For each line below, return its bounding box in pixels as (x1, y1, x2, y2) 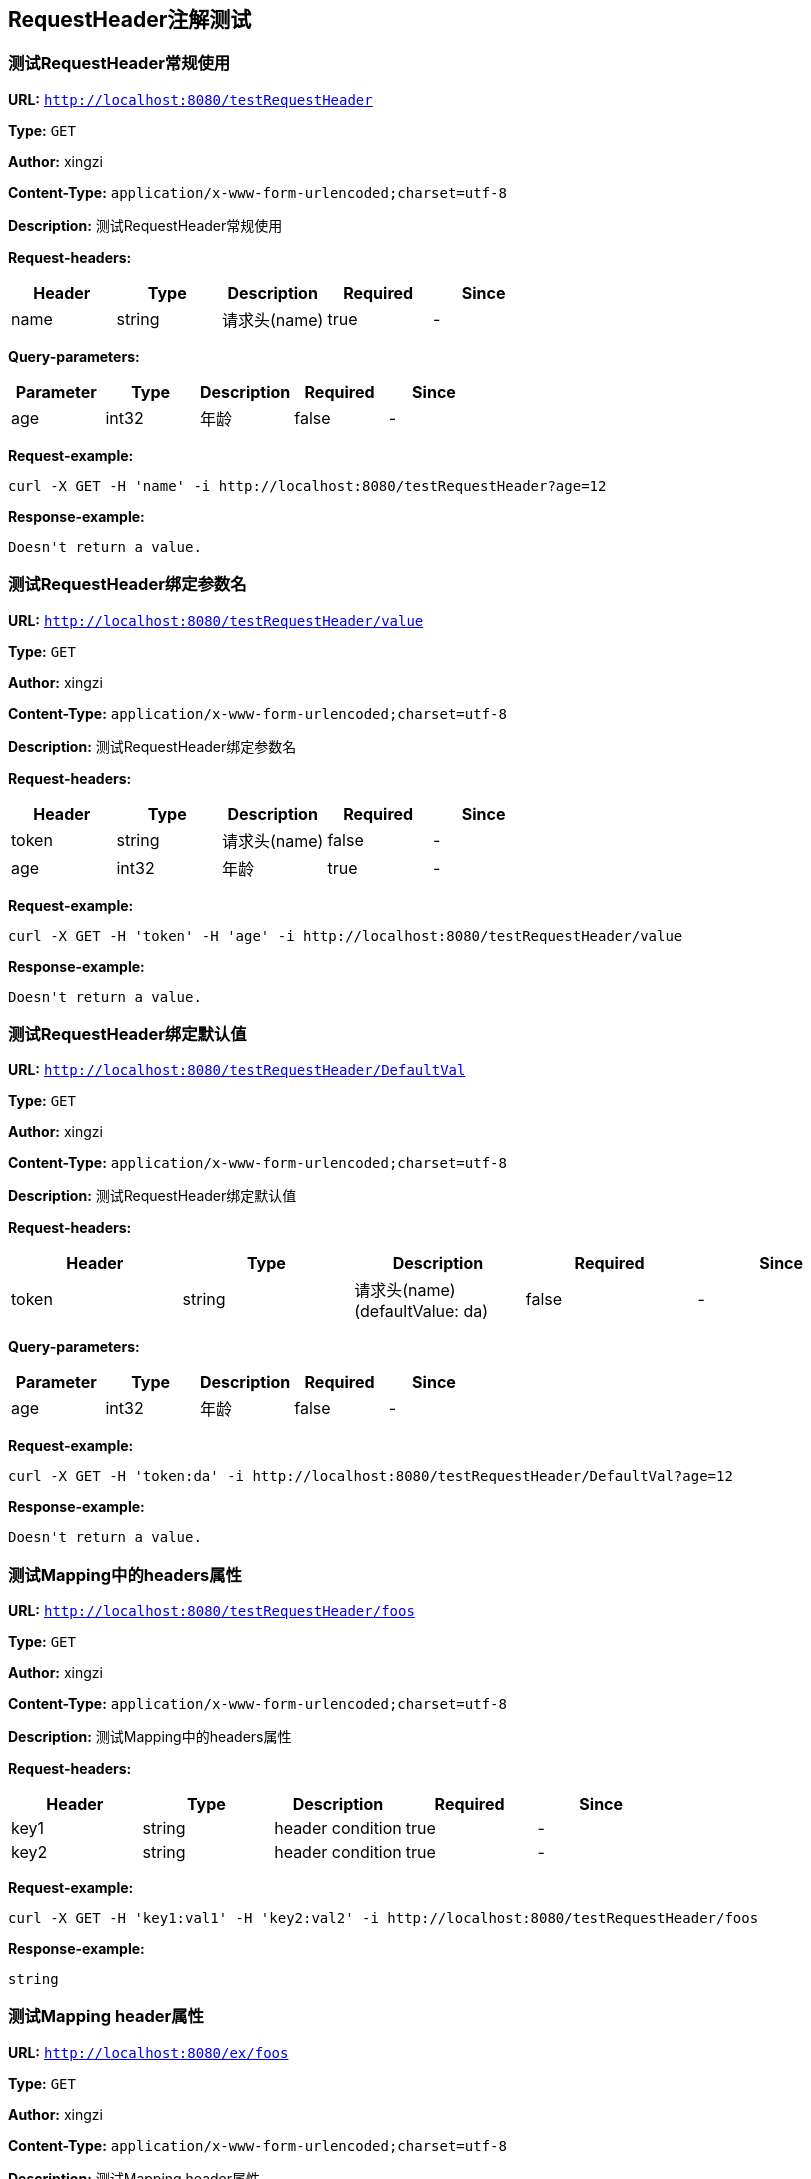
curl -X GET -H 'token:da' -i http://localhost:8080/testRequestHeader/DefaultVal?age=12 (8, 1468, 733, 1485)
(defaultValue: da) (354, 1301, 489, 1322)
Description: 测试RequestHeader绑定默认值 (8, 1187, 297, 1205)
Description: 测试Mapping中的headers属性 (8, 1728, 292, 1746)
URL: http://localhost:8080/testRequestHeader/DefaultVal (8, 1061, 466, 1079)
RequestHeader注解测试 (8, 7, 252, 32)
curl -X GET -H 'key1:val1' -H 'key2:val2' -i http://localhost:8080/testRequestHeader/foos (8, 1910, 759, 1927)
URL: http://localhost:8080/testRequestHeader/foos (8, 1602, 415, 1620)
